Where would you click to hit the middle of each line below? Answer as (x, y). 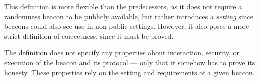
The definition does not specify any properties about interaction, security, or (122, 53)
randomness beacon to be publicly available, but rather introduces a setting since (129, 16)
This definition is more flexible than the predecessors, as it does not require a (123, 6)
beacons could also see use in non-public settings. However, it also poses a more (127, 26)
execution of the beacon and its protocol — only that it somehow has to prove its (130, 62)
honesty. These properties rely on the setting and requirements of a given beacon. (129, 72)
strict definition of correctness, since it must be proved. (89, 35)
